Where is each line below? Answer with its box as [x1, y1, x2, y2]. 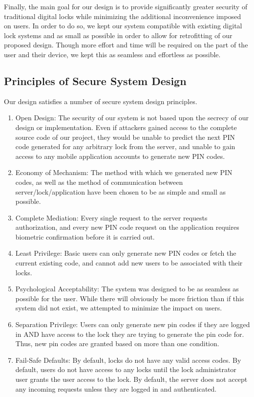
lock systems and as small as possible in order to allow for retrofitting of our [4, 30, 233, 40]
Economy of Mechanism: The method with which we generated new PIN [15, 167, 233, 177]
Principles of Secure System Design [4, 73, 187, 88]
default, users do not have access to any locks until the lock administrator [15, 364, 236, 375]
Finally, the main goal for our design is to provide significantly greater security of [4, 1, 248, 11]
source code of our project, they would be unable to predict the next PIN [15, 132, 235, 142]
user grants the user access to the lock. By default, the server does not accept [15, 374, 248, 384]
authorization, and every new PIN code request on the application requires [15, 222, 239, 232]
